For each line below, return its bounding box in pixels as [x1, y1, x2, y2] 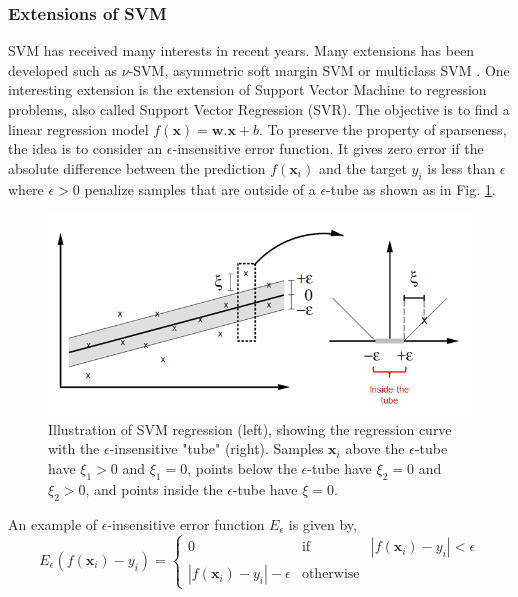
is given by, [288, 513, 357, 534]
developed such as [8, 59, 118, 80]
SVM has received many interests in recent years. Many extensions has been [8, 40, 475, 61]
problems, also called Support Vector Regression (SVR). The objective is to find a [8, 99, 510, 119]
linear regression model [8, 118, 149, 139]
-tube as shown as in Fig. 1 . [326, 178, 496, 199]
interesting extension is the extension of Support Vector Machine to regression [8, 79, 487, 100]
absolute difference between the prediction [8, 157, 266, 178]
